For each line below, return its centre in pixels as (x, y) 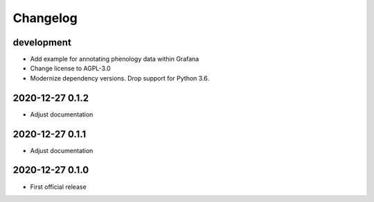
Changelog (45, 18)
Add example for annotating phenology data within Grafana (115, 59)
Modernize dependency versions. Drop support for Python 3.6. (120, 78)
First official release (58, 187)
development (42, 42)
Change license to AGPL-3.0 (70, 68)
